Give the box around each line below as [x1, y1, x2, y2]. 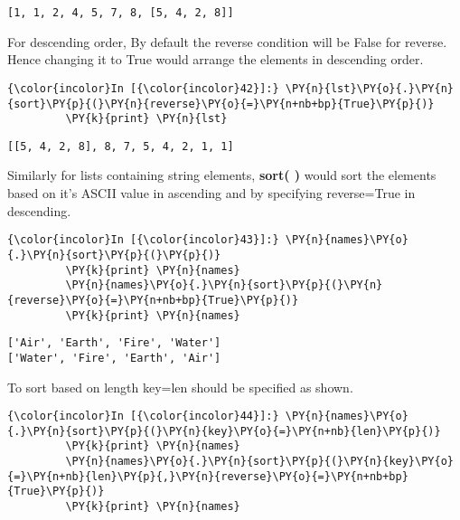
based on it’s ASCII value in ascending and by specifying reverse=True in [7, 184, 416, 203]
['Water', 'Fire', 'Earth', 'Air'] [7, 351, 221, 364]
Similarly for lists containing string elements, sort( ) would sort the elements [7, 165, 437, 184]
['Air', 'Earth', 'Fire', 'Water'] [7, 336, 221, 350]
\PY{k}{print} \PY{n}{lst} [65, 112, 228, 126]
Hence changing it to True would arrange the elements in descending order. [7, 50, 424, 69]
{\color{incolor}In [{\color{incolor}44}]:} [7, 410, 279, 423]
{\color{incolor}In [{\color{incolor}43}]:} [7, 233, 279, 247]
